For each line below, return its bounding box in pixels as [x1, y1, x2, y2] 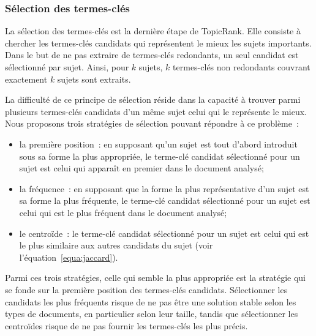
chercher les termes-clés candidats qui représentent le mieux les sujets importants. [5, 36, 312, 49]
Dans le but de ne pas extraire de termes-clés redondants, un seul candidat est [5, 48, 299, 61]
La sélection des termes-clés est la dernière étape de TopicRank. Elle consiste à [5, 24, 301, 37]
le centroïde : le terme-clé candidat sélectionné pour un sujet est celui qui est [19, 226, 309, 239]
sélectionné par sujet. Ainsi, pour [5, 61, 129, 73]
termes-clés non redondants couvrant [173, 61, 310, 73]
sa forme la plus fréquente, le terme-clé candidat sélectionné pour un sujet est [19, 194, 310, 207]
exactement [5, 72, 48, 85]
